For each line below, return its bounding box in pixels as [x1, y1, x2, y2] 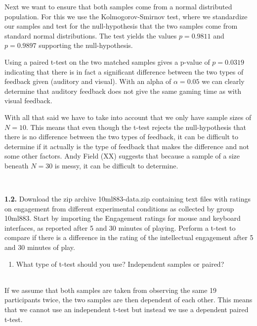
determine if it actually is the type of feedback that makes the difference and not [4, 141, 249, 151]
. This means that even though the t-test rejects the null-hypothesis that [26, 122, 246, 132]
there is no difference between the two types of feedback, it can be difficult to [4, 131, 239, 142]
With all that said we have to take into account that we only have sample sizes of [4, 112, 252, 122]
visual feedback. [4, 95, 52, 106]
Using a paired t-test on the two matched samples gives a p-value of [4, 56, 210, 67]
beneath [4, 160, 29, 170]
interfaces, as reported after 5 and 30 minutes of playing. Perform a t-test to [4, 222, 236, 233]
